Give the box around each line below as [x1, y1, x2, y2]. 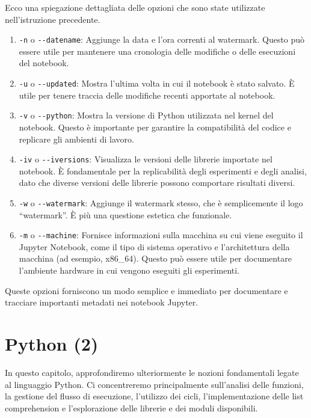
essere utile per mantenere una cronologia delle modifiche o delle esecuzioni [19, 45, 296, 57]
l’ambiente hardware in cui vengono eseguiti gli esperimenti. [19, 264, 240, 277]
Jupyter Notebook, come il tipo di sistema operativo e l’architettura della [19, 240, 290, 253]
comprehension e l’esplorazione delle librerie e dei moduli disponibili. [5, 401, 258, 414]
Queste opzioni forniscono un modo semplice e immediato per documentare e [5, 284, 288, 297]
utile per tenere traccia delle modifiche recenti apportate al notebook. [19, 88, 276, 101]
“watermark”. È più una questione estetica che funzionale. [19, 208, 232, 221]
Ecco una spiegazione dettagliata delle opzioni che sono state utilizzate [5, 1, 265, 13]
